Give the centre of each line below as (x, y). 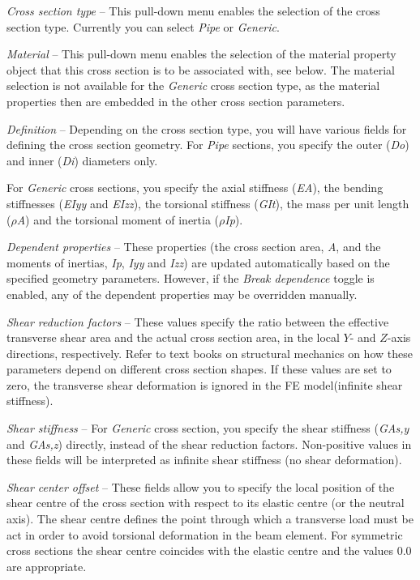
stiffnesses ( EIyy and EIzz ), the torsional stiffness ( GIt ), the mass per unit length (208, 203)
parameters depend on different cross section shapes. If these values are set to (199, 369)
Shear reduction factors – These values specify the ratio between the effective (198, 321)
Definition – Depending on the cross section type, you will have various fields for (207, 128)
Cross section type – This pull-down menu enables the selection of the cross (193, 11)
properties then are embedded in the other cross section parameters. (176, 101)
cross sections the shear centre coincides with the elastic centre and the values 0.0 (209, 550)
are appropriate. (47, 566)
